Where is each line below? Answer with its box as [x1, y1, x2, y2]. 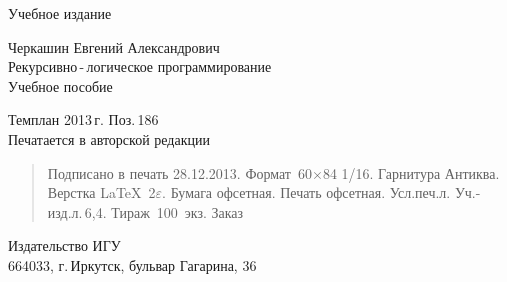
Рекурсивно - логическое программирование [8, 56, 272, 77]
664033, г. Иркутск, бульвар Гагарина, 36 [8, 254, 257, 275]
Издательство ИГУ [8, 235, 121, 256]
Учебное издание [8, 3, 112, 23]
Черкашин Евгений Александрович [8, 36, 220, 57]
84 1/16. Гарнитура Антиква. [322, 162, 500, 183]
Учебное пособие [8, 75, 113, 96]
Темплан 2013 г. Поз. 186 [8, 109, 159, 130]
